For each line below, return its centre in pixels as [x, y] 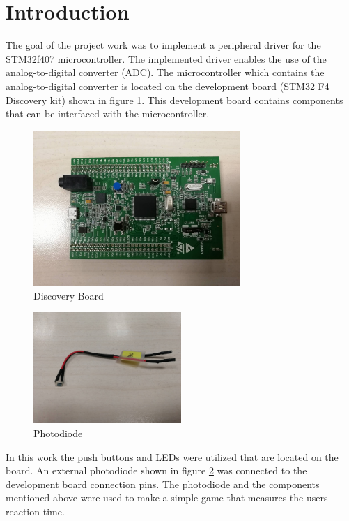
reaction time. [35, 512]
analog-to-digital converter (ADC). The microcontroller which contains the [165, 72]
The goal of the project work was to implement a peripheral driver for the [163, 45]
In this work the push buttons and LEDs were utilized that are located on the [172, 456]
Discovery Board [69, 295]
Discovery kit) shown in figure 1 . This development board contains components [174, 100]
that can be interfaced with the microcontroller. [108, 113]
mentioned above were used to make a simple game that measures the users [167, 498]
